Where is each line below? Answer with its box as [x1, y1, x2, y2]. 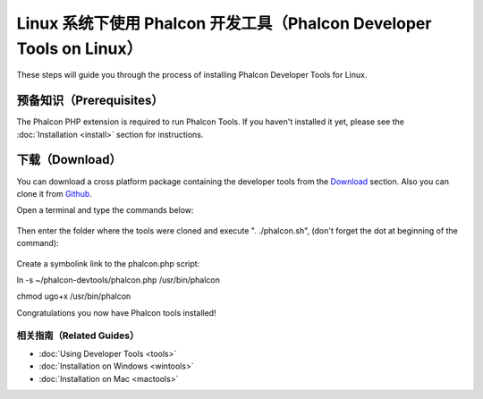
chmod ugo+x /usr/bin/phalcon [16, 291, 131, 301]
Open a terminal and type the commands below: [16, 205, 194, 216]
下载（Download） [16, 152, 122, 167]
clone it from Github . [16, 188, 93, 199]
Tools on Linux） [16, 38, 143, 58]
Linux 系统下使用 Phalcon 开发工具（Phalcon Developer [16, 13, 432, 33]
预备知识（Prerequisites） [16, 93, 164, 108]
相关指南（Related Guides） [16, 329, 140, 342]
